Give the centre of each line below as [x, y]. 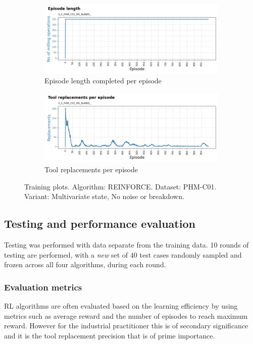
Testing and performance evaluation [100, 224]
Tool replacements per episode [91, 169]
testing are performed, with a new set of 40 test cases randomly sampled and [123, 254]
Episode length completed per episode [103, 81]
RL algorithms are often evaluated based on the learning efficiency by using [121, 305]
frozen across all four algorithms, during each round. [85, 264]
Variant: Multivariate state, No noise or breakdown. [104, 196]
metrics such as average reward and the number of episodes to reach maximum [126, 315]
